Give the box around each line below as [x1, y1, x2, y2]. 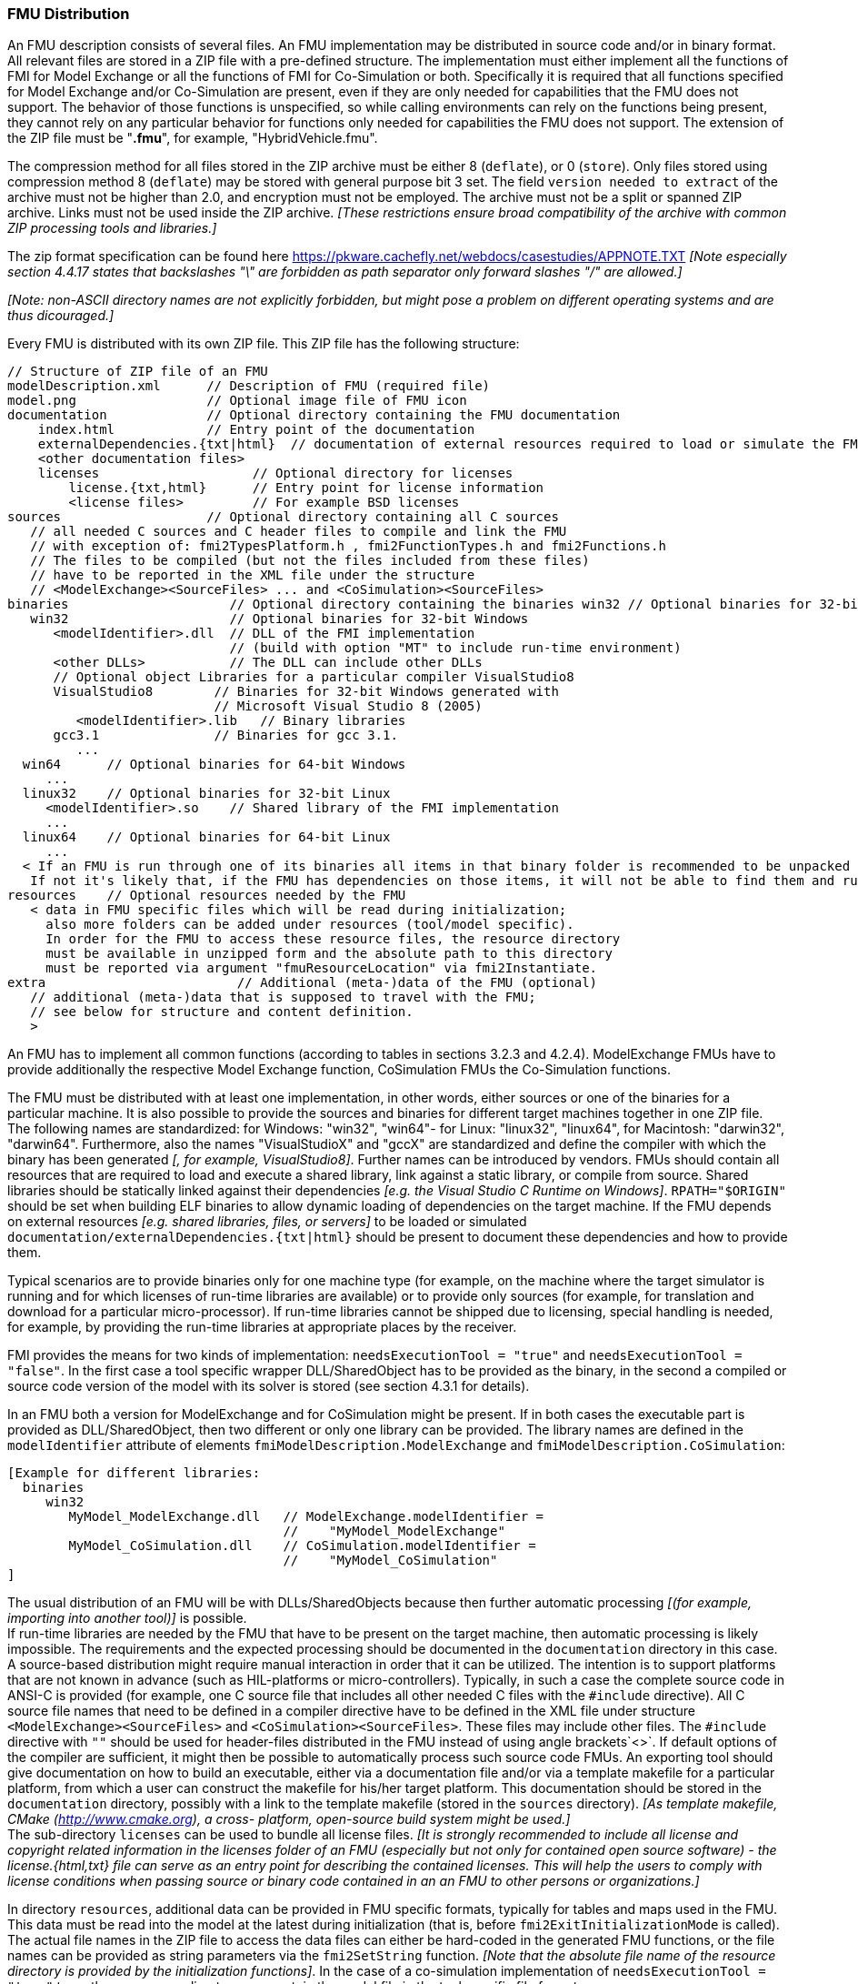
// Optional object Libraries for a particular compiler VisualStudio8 [53, 670, 574, 685]
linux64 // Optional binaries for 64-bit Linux [22, 830, 391, 845]
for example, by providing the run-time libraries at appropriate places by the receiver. [7, 1319, 517, 1335]
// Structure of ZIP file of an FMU [7, 364, 268, 379]
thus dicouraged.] [7, 307, 115, 324]
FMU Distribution [7, 5, 130, 23]
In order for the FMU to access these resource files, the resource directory [45, 932, 621, 947]
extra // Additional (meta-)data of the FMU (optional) [7, 975, 598, 991]
